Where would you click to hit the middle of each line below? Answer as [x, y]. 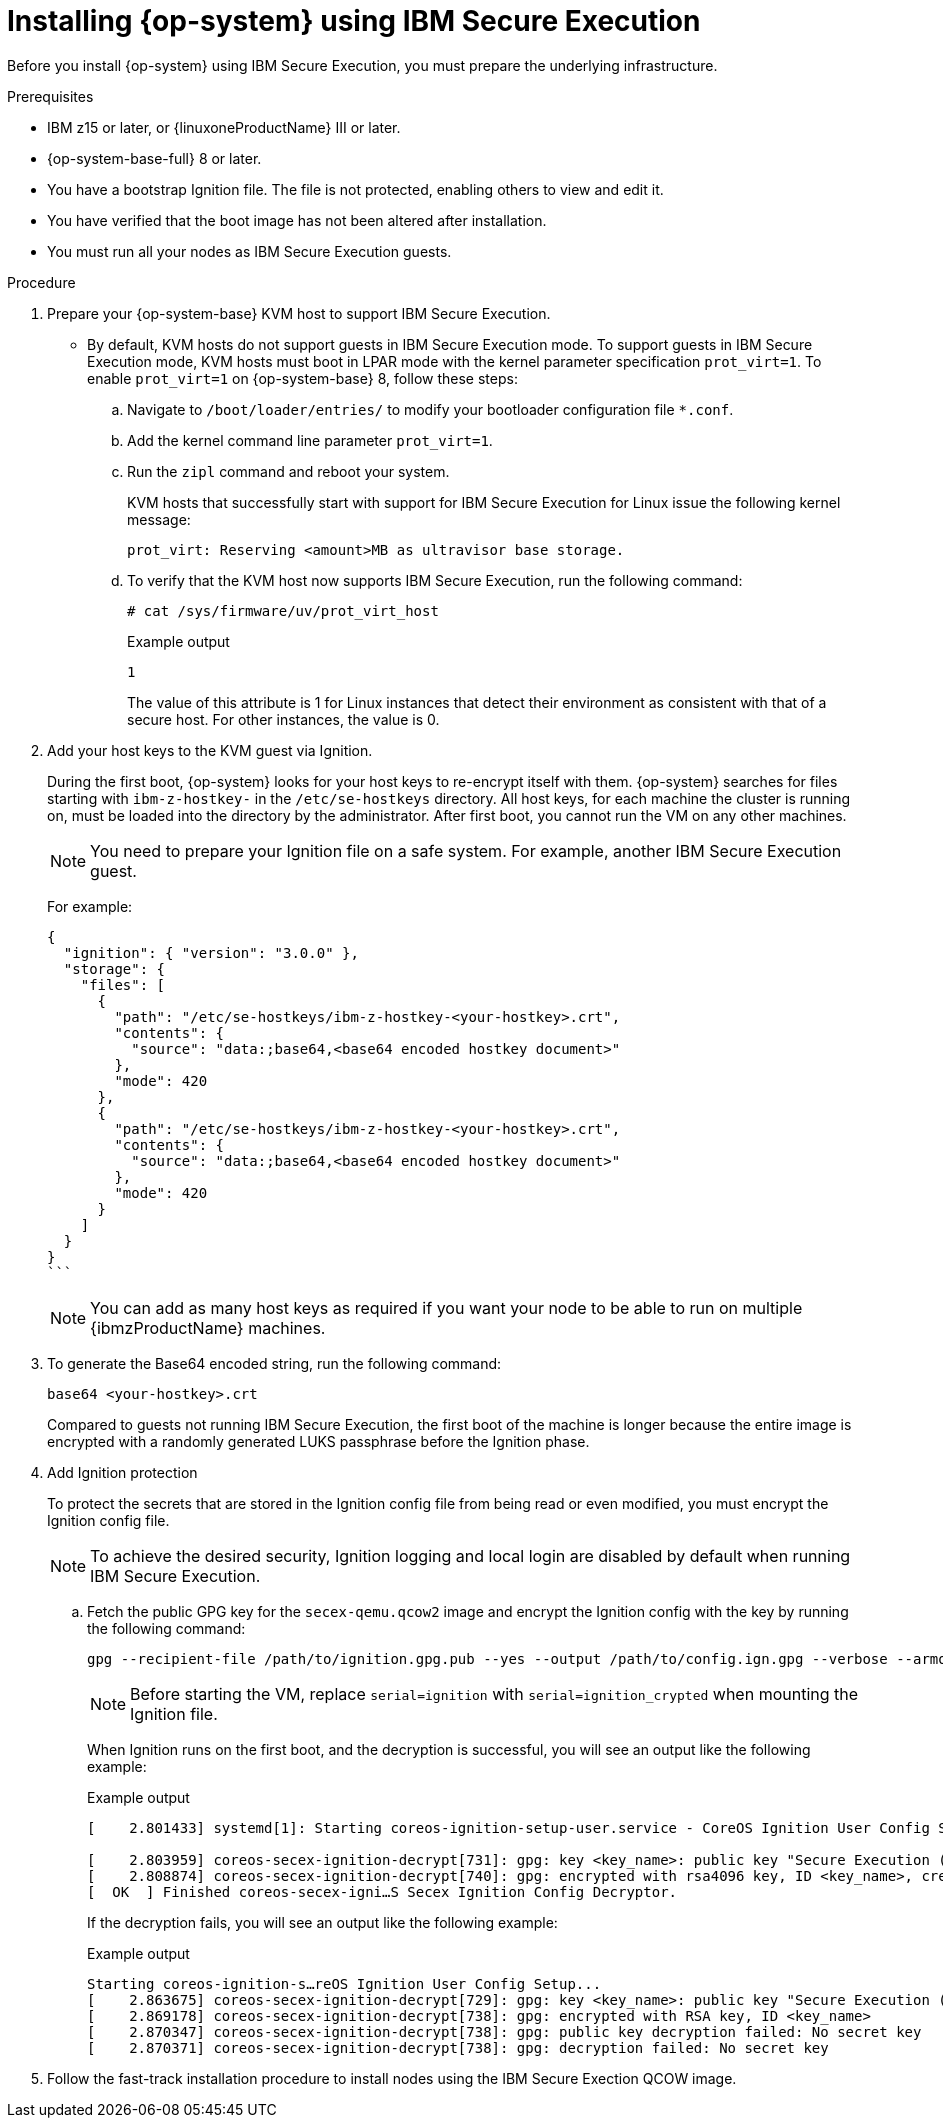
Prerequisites [50, 96]
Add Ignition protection [122, 1472]
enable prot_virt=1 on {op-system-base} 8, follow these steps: [302, 378]
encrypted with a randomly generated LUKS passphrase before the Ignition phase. [318, 1441]
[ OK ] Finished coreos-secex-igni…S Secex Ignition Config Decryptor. [382, 1891]
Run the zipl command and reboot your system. [288, 471]
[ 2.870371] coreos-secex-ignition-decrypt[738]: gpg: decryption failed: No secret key [458, 2047]
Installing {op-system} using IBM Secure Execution [354, 21]
